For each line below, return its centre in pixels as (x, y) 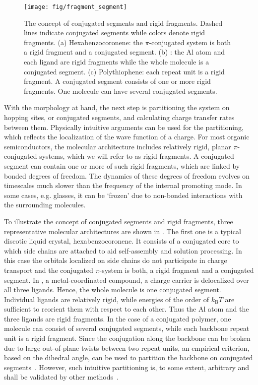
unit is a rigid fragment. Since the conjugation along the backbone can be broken (127, 338)
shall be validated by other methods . (61, 377)
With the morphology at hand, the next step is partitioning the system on (117, 107)
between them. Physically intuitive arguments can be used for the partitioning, (124, 127)
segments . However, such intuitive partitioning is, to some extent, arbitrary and (127, 367)
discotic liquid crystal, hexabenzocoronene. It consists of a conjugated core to (122, 241)
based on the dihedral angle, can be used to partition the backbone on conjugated (129, 357)
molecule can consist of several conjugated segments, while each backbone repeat (127, 328)
